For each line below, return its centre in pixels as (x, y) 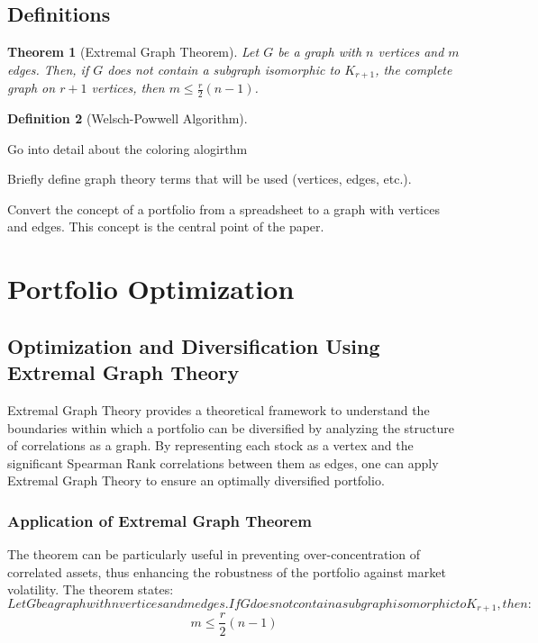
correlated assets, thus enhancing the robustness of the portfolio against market (227, 571)
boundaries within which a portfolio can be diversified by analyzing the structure (231, 427)
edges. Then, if (48, 69)
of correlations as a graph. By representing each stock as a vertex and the (210, 445)
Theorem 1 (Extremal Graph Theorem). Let (133, 52)
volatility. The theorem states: (91, 589)
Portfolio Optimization (151, 289)
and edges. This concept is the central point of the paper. (166, 226)
